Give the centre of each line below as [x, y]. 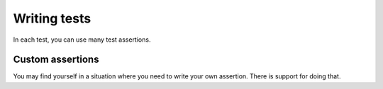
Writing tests [52, 18]
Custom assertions [56, 60]
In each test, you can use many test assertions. [82, 40]
